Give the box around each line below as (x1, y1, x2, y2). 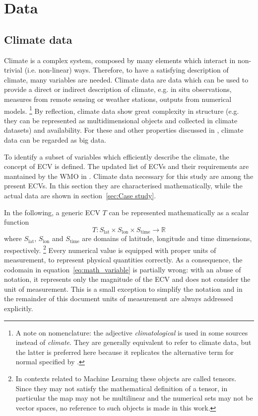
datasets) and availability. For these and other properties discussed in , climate (4, 125, 244, 135)
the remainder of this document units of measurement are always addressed (4, 293, 233, 304)
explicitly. (4, 303, 33, 313)
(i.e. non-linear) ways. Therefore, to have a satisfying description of (24, 65, 229, 75)
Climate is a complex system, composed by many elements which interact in (4, 55, 236, 65)
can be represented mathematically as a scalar (109, 207, 249, 217)
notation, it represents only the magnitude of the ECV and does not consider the (4, 274, 251, 284)
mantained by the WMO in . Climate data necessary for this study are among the (4, 170, 254, 181)
